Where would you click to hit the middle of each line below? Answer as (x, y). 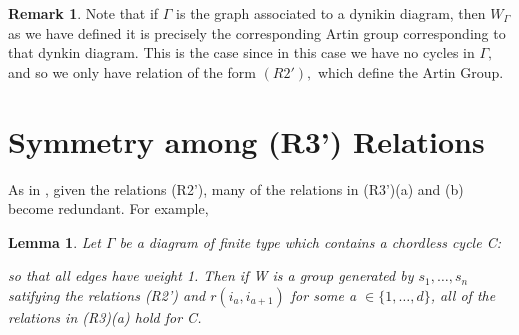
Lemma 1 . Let (54, 241)
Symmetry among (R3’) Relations (246, 140)
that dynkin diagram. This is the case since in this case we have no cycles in (241, 52)
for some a (323, 294)
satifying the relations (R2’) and (107, 294)
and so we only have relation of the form (132, 71)
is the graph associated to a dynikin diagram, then (331, 13)
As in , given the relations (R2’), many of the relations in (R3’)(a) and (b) (236, 188)
